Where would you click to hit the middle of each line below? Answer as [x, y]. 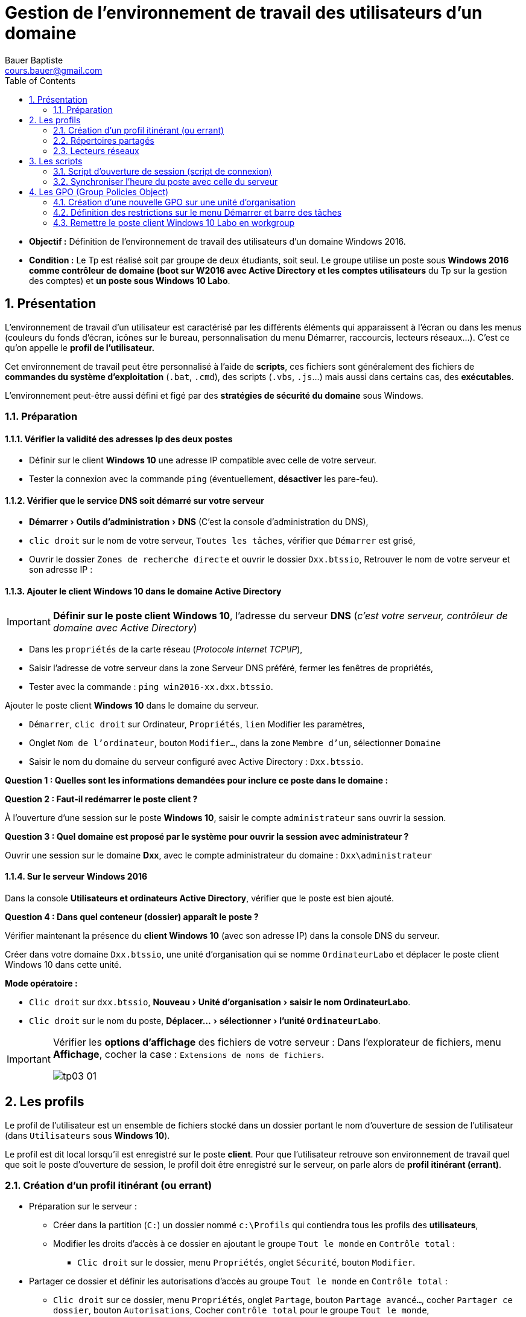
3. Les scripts [56, 161]
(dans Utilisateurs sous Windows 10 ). [87, 1135]
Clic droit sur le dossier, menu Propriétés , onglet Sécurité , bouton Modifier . [246, 1263]
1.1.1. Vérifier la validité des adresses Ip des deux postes [119, 439]
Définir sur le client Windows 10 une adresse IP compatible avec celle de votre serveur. [203, 460]
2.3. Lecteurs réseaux [96, 150]
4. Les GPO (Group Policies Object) [99, 192]
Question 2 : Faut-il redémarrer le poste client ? [101, 799]
